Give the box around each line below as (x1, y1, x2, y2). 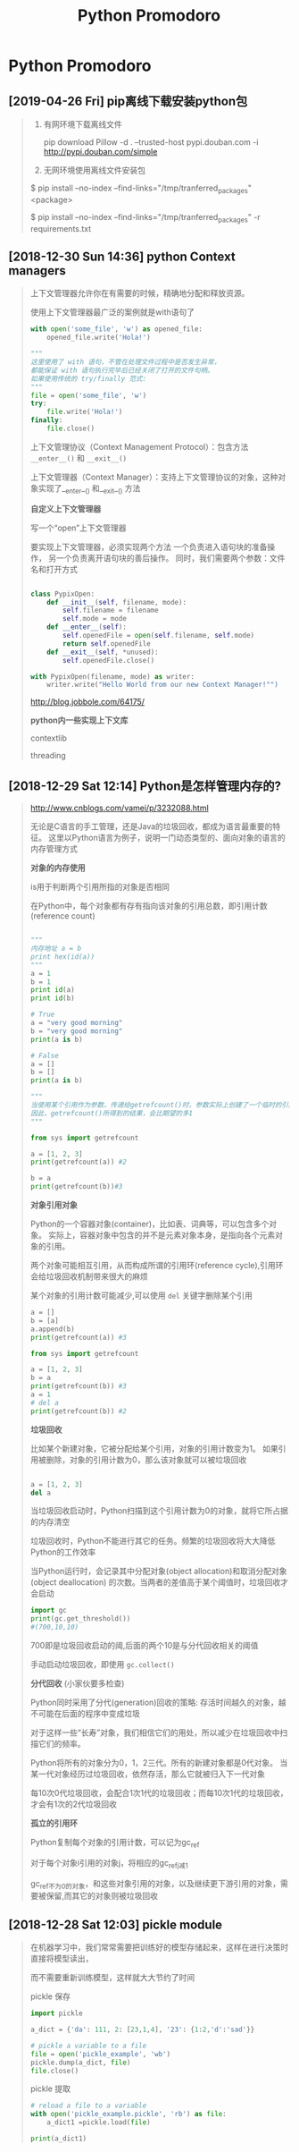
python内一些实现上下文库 (29, 715, 129, 725)
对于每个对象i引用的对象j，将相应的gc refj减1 (29, 1857, 188, 1870)
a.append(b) (29, 1325, 75, 1334)
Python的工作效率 (29, 1546, 96, 1557)
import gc (29, 1606, 68, 1615)
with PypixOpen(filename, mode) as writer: (29, 672, 195, 681)
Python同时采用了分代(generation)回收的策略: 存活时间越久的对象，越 (29, 1697, 287, 1708)
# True (29, 1010, 55, 1020)
